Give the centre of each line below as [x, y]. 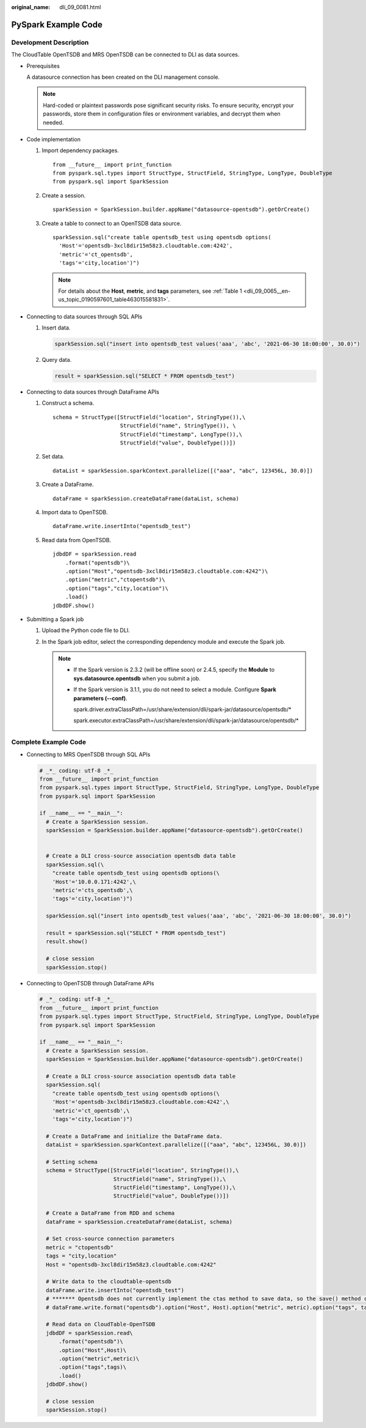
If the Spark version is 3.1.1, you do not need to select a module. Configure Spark [175, 690]
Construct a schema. [68, 403]
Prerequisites [43, 66]
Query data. [57, 360]
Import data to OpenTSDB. [75, 512]
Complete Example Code [49, 742]
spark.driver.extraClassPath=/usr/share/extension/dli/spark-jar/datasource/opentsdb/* [182, 710]
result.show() [67, 942]
